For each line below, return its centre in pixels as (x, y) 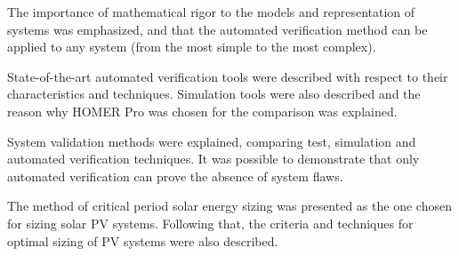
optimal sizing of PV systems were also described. (143, 240)
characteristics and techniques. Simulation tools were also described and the (214, 94)
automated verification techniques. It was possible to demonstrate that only (213, 159)
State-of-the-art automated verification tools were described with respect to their (228, 76)
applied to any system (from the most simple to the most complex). (192, 47)
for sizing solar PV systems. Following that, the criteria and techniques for (210, 223)
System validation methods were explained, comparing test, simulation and (212, 141)
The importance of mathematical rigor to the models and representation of (211, 12)
